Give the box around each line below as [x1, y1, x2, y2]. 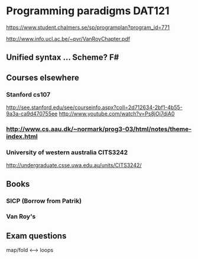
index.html [6, 132, 38, 140]
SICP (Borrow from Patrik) [6, 197, 82, 205]
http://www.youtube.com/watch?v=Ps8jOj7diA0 [59, 110, 175, 117]
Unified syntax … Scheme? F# [6, 52, 119, 63]
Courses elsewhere [6, 72, 80, 82]
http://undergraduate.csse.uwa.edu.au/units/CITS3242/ [6, 162, 142, 169]
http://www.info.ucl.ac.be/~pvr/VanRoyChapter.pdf [6, 35, 131, 42]
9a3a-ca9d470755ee [6, 110, 58, 117]
